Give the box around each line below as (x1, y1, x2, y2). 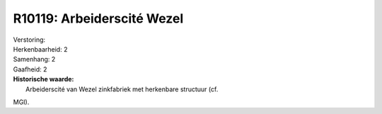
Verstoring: (13, 35, 46, 44)
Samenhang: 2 (13, 55, 56, 64)
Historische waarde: (13, 75, 74, 84)
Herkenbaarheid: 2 (13, 45, 68, 53)
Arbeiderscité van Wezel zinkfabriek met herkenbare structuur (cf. (25, 85, 219, 93)
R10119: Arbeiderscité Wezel (13, 11, 184, 26)
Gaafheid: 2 (13, 64, 47, 74)
